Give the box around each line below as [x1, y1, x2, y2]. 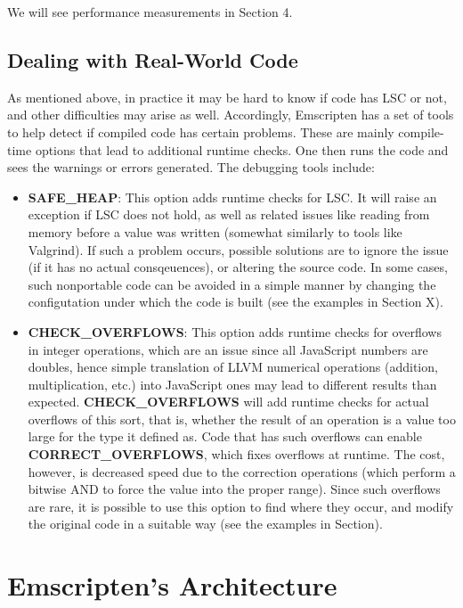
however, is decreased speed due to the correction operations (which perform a [28, 462, 456, 481]
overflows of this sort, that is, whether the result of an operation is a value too [28, 409, 456, 428]
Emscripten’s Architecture [7, 567, 337, 604]
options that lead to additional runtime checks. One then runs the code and [35, 140, 449, 159]
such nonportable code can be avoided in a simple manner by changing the [28, 275, 436, 293]
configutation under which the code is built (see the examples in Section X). [28, 292, 443, 311]
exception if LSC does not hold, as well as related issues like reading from [28, 205, 430, 224]
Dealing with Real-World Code [7, 45, 298, 73]
